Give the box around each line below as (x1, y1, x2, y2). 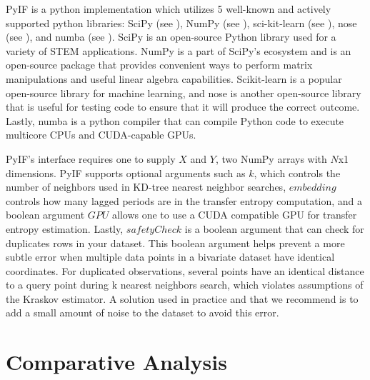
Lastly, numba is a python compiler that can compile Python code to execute (6, 113, 344, 128)
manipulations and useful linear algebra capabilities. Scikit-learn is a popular (6, 71, 342, 86)
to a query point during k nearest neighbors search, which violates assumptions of (6, 277, 364, 292)
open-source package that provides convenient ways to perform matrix (6, 57, 313, 72)
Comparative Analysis (6, 347, 227, 376)
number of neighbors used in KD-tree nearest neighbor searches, (6, 179, 286, 194)
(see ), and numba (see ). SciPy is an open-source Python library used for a (6, 29, 336, 44)
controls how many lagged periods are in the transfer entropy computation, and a (6, 193, 363, 208)
